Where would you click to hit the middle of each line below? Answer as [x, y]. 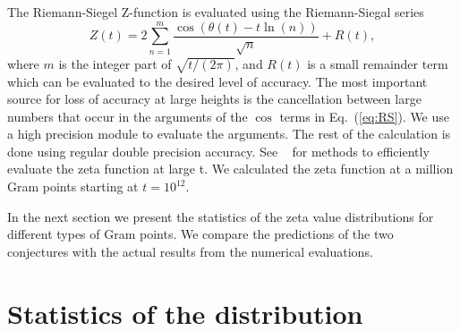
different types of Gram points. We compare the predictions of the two [200, 234]
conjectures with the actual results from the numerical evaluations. [190, 251]
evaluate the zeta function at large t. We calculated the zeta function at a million [230, 169]
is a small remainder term [378, 63]
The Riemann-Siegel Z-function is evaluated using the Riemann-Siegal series [216, 12]
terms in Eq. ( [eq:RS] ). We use [365, 116]
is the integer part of [115, 63]
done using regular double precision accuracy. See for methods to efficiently [218, 151]
